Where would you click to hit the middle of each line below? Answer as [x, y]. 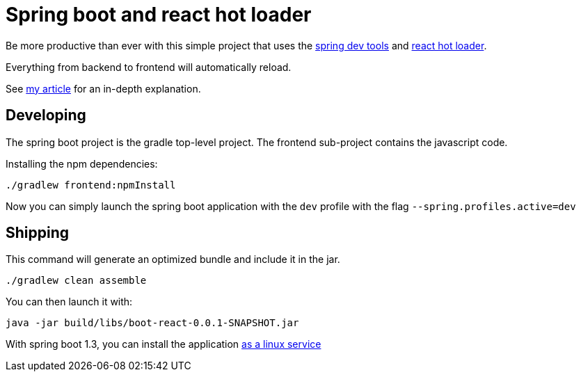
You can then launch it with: [69, 302]
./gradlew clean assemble [76, 281]
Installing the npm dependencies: [82, 163]
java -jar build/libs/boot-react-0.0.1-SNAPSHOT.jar [152, 323]
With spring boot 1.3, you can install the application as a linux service [164, 344]
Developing [46, 115]
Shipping [38, 233]
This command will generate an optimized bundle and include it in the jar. [173, 259]
